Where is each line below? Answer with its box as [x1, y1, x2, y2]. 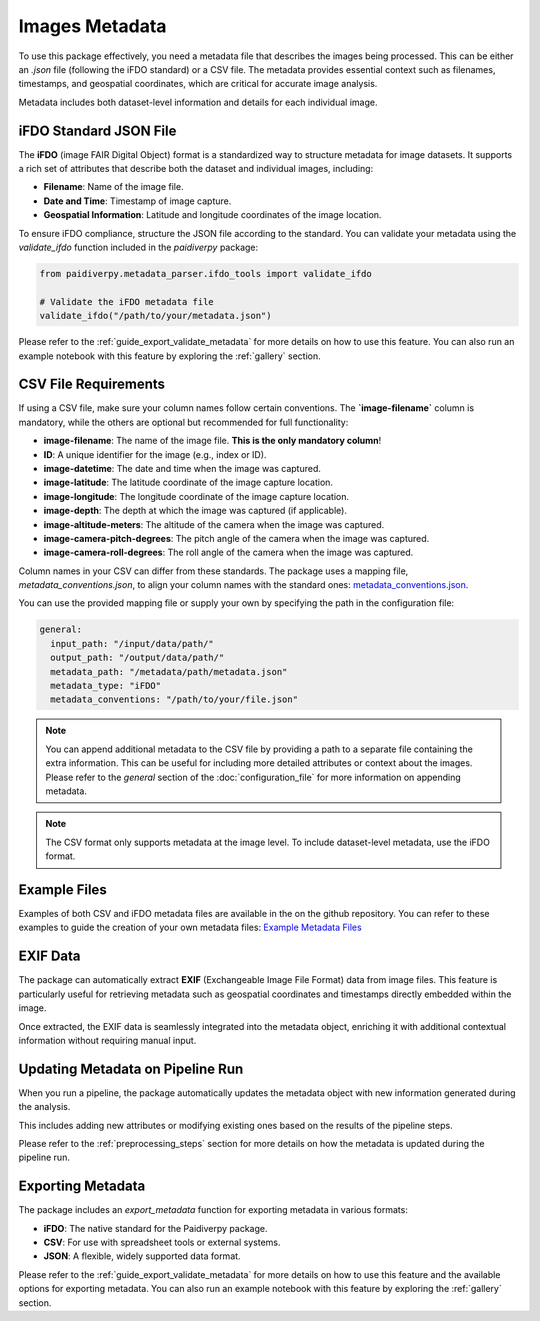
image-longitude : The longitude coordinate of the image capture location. [43, 490, 350, 502]
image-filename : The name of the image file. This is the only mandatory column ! [43, 435, 382, 447]
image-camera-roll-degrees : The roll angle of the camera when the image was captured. [43, 546, 414, 559]
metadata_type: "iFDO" [50, 680, 162, 692]
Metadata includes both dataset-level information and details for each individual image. [18, 96, 378, 108]
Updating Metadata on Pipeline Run [18, 1060, 244, 1077]
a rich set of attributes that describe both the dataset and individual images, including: [18, 163, 374, 175]
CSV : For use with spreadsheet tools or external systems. [43, 1236, 281, 1249]
